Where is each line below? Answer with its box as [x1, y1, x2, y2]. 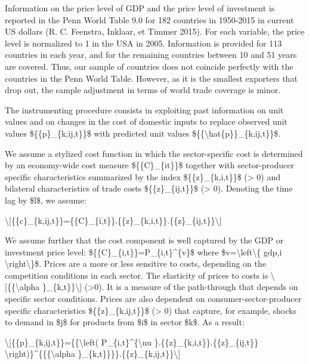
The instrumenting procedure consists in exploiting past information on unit [5, 103, 284, 116]
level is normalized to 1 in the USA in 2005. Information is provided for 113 [5, 36, 282, 49]
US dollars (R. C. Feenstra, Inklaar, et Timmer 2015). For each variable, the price [5, 25, 305, 38]
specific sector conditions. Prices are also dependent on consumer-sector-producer [5, 292, 302, 305]
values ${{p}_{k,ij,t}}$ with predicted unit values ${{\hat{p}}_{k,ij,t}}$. [5, 127, 281, 139]
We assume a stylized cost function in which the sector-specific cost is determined [5, 147, 303, 159]
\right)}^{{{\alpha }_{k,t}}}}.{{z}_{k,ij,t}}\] [5, 347, 181, 360]
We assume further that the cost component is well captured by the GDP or [5, 234, 284, 246]
